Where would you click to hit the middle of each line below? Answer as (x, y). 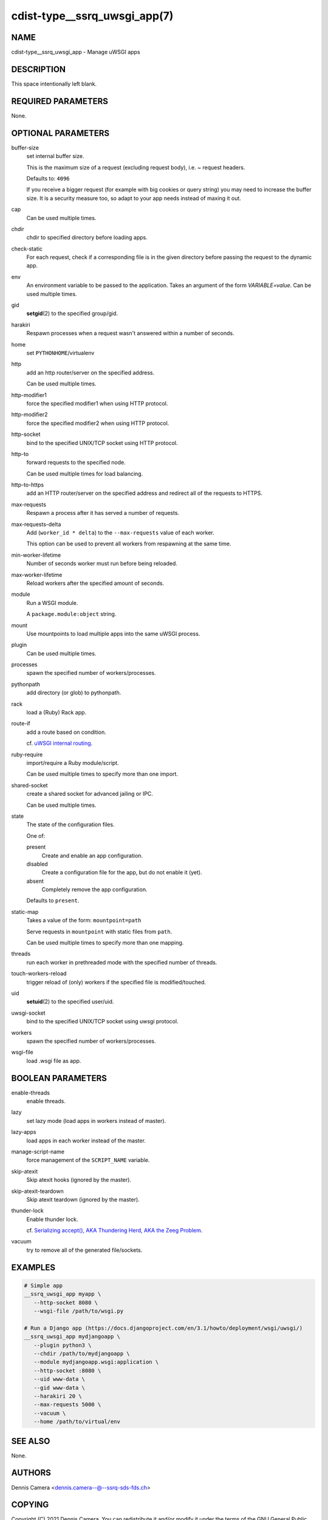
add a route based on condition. (66, 732)
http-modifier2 (29, 415)
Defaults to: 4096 (48, 178)
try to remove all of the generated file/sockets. (84, 1250)
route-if (21, 724)
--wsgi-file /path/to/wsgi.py (79, 1311)
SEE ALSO (31, 1441)
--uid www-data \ (59, 1379)
